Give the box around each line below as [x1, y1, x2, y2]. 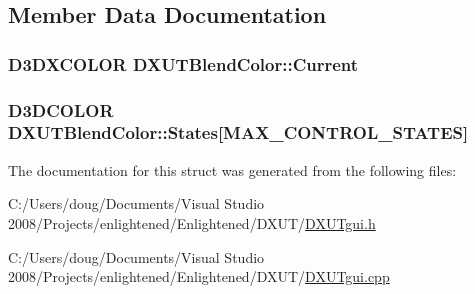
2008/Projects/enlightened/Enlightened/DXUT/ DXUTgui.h [8, 212, 376, 233]
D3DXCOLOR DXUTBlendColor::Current [8, 51, 359, 76]
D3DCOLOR [8, 97, 114, 122]
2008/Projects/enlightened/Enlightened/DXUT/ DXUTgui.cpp [8, 266, 390, 287]
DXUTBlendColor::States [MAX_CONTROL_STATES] [8, 120, 469, 145]
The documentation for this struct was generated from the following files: [8, 159, 457, 180]
